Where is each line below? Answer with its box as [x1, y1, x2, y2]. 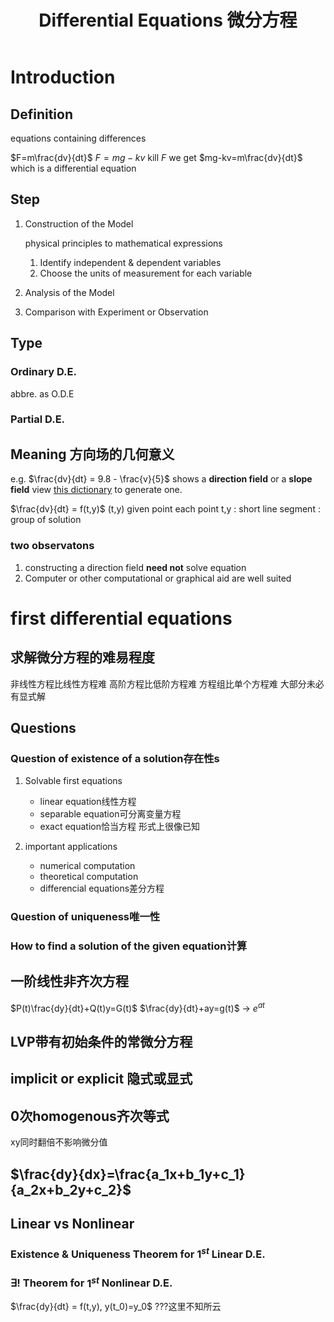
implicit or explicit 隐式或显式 [10, 1071, 193, 1088]
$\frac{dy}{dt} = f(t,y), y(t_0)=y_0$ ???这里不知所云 [10, 1301, 222, 1313]
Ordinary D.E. [10, 365, 77, 379]
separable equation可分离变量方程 [39, 808, 182, 820]
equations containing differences [10, 132, 147, 144]
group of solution [10, 514, 82, 526]
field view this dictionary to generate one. [10, 484, 183, 496]
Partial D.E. [10, 412, 66, 426]
